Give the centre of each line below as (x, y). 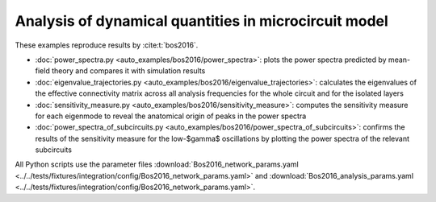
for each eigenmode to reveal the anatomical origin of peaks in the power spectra (171, 116)
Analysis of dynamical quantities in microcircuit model (202, 21)
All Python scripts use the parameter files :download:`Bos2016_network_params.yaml (157, 164)
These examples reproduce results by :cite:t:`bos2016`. (107, 45)
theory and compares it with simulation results (128, 71)
